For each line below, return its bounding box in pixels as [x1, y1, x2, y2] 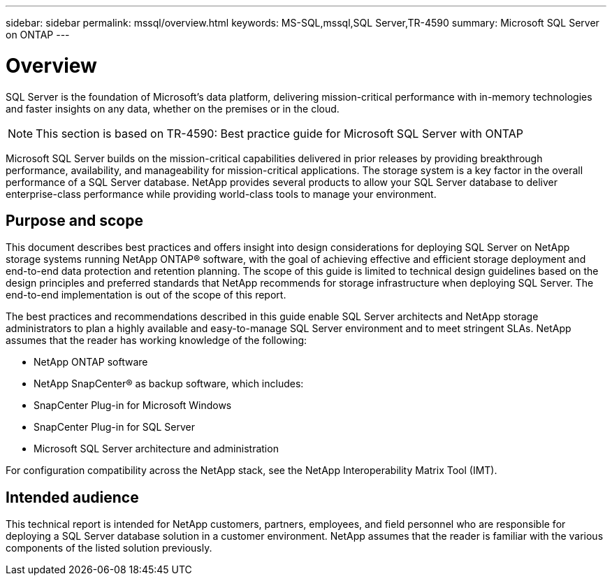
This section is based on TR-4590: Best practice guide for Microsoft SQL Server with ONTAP [36, 126, 523, 141]
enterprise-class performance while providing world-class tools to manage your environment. [6, 187, 437, 200]
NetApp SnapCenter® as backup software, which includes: [34, 378, 304, 390]
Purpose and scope [6, 211, 143, 229]
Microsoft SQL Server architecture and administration [34, 443, 279, 455]
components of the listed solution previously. [6, 542, 212, 554]
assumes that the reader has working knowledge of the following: [6, 334, 307, 347]
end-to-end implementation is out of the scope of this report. [6, 289, 286, 301]
